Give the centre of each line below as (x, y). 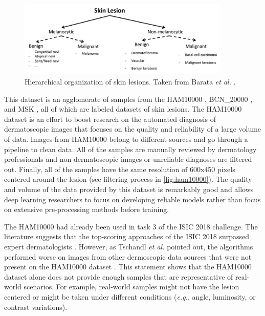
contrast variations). (36, 307)
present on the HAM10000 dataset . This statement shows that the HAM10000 (128, 267)
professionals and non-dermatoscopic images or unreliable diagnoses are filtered (128, 159)
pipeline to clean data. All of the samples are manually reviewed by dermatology (130, 149)
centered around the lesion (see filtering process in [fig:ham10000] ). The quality (128, 179)
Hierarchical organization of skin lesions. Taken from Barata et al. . (130, 82)
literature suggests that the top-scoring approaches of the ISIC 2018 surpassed (127, 236)
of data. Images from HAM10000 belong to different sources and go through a (126, 139)
